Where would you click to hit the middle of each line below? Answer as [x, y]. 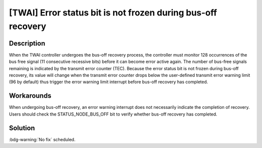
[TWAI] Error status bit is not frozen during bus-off [113, 13]
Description [27, 43]
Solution [22, 128]
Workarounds [30, 96]
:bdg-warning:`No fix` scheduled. [42, 139]
